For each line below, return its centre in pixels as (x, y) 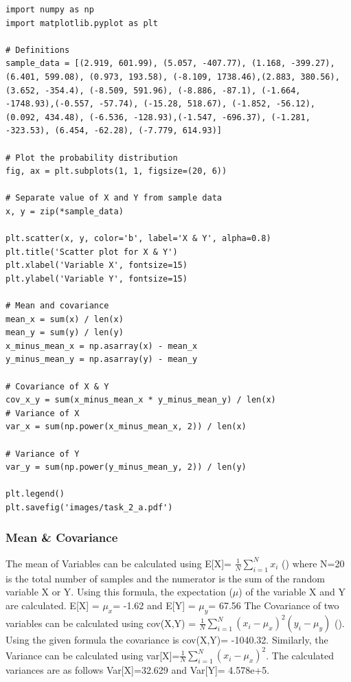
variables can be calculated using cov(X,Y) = (101, 623)
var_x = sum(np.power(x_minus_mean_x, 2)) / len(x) (126, 427)
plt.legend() (35, 494)
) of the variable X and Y (292, 592)
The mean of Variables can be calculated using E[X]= (118, 563)
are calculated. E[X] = (53, 605)
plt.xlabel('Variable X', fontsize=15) (97, 265)
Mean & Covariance (62, 537)
